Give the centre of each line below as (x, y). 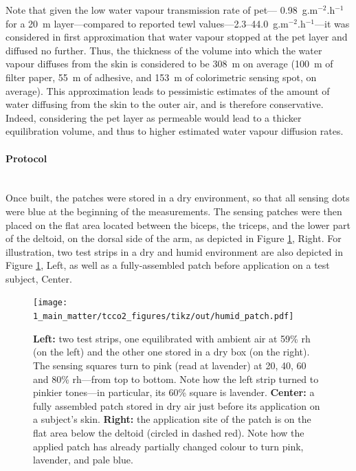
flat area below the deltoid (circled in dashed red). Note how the (169, 432)
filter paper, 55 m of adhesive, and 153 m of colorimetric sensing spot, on (161, 77)
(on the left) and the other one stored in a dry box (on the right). (171, 352)
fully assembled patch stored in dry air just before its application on (177, 405)
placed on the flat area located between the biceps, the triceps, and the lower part (178, 224)
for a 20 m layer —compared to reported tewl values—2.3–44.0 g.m (147, 23)
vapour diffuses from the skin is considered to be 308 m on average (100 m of (169, 64)
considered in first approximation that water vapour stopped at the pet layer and (177, 37)
